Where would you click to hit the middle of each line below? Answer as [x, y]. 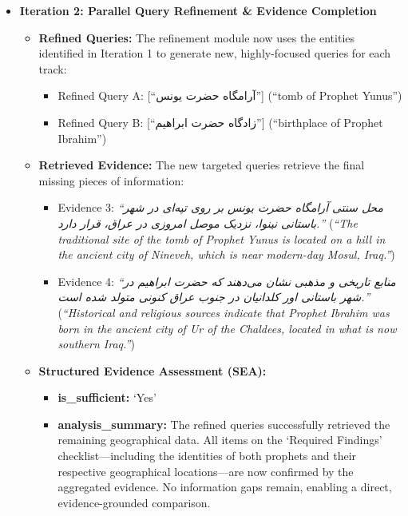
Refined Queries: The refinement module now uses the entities [197, 37]
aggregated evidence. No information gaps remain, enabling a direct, [225, 487]
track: [53, 68]
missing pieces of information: [111, 180]
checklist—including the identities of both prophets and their [207, 456]
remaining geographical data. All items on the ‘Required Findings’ [220, 440]
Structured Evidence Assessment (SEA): [153, 370]
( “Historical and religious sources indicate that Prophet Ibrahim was [224, 312]
